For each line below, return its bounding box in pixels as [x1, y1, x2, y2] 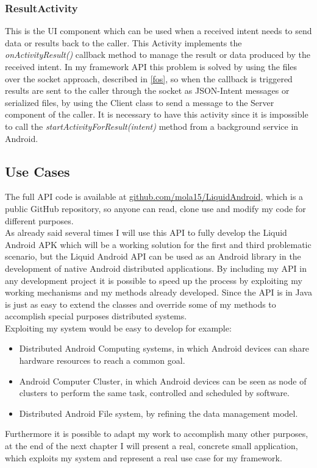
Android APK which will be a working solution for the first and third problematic [5, 238, 312, 250]
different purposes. [5, 214, 74, 227]
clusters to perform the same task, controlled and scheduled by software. [19, 386, 290, 399]
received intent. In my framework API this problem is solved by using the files [5, 60, 297, 73]
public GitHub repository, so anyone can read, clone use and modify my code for [5, 202, 306, 214]
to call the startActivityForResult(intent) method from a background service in [5, 119, 299, 132]
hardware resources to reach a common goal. [19, 354, 185, 367]
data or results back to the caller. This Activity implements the [5, 36, 242, 49]
